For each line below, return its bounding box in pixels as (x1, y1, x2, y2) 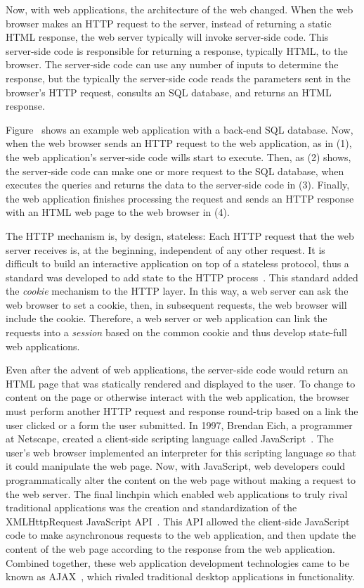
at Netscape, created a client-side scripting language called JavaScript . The (6, 431, 334, 446)
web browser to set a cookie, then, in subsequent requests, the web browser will (6, 297, 347, 312)
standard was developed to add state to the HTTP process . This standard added (6, 269, 358, 284)
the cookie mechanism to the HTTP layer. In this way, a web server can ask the (6, 283, 349, 298)
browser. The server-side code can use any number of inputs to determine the (6, 57, 339, 72)
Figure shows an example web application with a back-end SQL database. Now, (6, 122, 353, 136)
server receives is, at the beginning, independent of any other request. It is (6, 242, 325, 257)
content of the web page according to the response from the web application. (6, 541, 335, 556)
